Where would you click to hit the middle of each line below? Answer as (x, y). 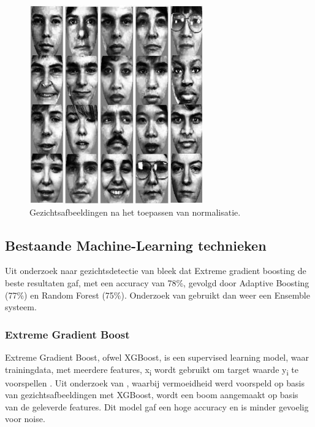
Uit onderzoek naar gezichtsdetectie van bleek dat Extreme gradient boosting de (156, 271)
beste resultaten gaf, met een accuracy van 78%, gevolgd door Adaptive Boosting (157, 282)
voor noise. (25, 419)
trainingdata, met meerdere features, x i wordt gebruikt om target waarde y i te (152, 370)
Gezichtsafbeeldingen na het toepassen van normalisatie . (135, 212)
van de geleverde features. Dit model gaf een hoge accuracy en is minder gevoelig (157, 406)
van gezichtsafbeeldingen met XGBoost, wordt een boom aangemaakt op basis (152, 395)
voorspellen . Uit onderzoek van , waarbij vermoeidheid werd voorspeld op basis (155, 382)
